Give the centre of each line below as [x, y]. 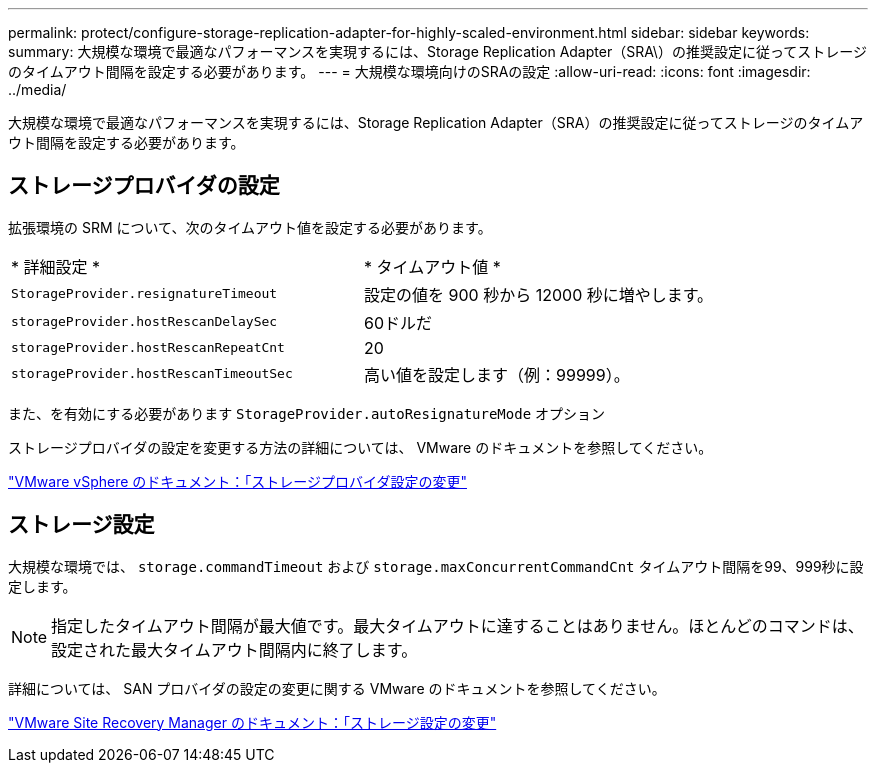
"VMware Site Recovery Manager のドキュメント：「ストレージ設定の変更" [252, 722]
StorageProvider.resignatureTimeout [144, 294]
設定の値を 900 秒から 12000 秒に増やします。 [539, 294]
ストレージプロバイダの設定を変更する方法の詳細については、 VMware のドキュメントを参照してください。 [360, 447]
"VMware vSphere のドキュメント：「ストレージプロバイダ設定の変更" [237, 481]
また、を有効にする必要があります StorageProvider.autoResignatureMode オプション [307, 413]
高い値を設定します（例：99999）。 [497, 374]
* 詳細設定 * [56, 266]
